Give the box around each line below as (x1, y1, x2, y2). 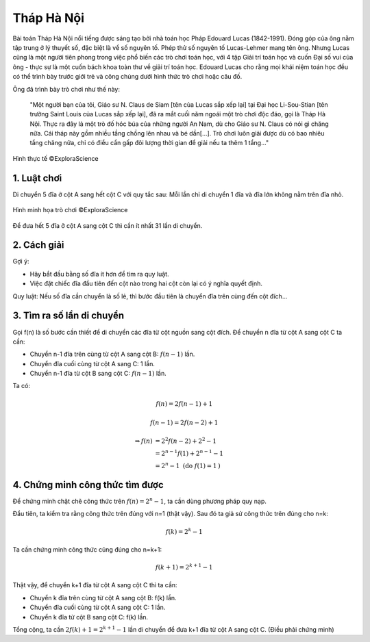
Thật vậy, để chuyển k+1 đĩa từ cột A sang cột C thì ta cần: (12, 581, 177, 589)
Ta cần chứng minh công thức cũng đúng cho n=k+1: (12, 545, 162, 554)
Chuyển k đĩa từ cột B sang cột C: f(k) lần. (29, 613, 149, 621)
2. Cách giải (12, 240, 64, 251)
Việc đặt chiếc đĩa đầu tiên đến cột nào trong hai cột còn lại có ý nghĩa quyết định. (29, 279, 263, 287)
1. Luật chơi (12, 172, 62, 184)
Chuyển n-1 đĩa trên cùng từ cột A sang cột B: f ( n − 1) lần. (29, 350, 195, 359)
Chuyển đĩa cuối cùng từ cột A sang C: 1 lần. (29, 359, 156, 368)
